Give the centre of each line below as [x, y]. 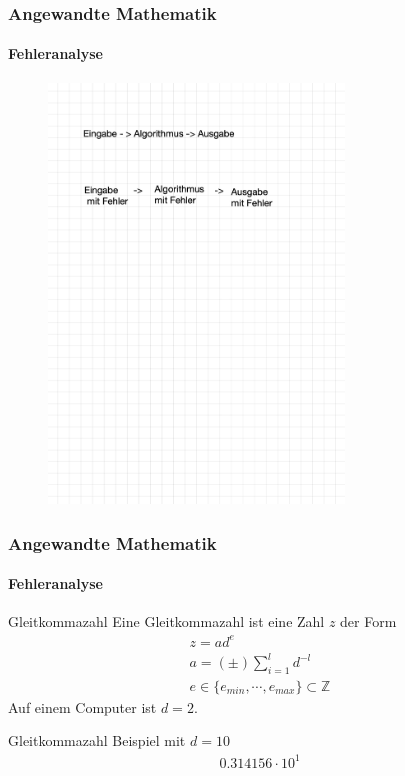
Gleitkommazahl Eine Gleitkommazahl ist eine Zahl [166, 621]
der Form [368, 621]
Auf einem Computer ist [82, 706]
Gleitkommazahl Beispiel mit [97, 740]
